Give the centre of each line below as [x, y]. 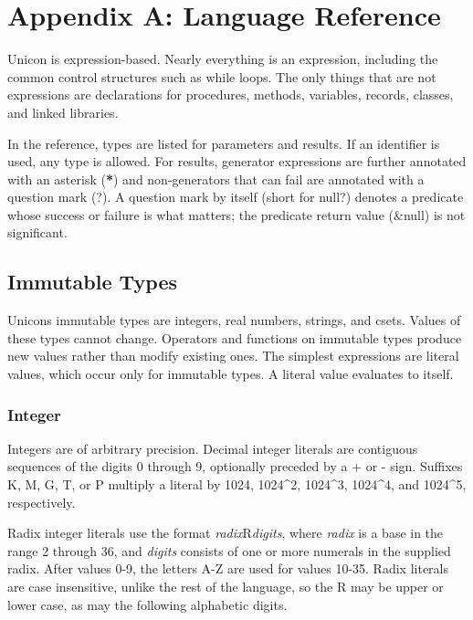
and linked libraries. [63, 112]
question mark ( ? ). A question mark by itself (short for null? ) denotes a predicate [236, 197]
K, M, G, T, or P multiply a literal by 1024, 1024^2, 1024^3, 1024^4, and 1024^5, [237, 484]
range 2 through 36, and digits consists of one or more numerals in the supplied [229, 550]
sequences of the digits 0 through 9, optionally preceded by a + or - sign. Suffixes [235, 466]
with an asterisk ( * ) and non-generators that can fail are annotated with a [216, 179]
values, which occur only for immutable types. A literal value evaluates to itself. [231, 374]
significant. [37, 232]
